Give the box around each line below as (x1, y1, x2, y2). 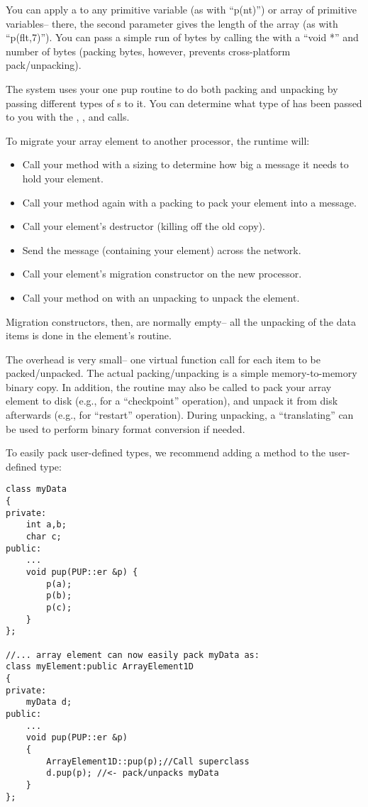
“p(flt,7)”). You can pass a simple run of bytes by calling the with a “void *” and (6, 30, 359, 45)
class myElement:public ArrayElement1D (6, 661, 194, 672)
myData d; (26, 697, 72, 708)
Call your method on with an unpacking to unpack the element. (22, 290, 300, 304)
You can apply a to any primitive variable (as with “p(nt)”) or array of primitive (6, 2, 357, 16)
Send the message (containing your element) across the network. (22, 242, 301, 257)
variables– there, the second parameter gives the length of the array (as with (6, 16, 338, 31)
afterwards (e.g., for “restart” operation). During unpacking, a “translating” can (6, 407, 354, 422)
